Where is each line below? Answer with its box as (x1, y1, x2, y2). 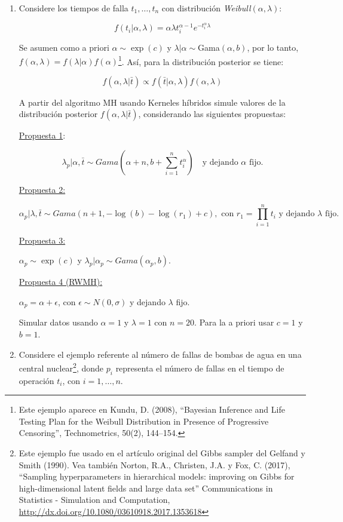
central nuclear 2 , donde (19, 360, 104, 374)
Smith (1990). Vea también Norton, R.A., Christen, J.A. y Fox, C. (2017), (19, 458, 290, 471)
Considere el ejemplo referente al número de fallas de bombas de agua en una (19, 348, 302, 360)
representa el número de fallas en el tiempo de (115, 361, 284, 374)
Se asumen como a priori (19, 41, 109, 53)
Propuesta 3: (19, 234, 66, 246)
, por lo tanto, (247, 41, 299, 53)
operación (19, 374, 54, 386)
